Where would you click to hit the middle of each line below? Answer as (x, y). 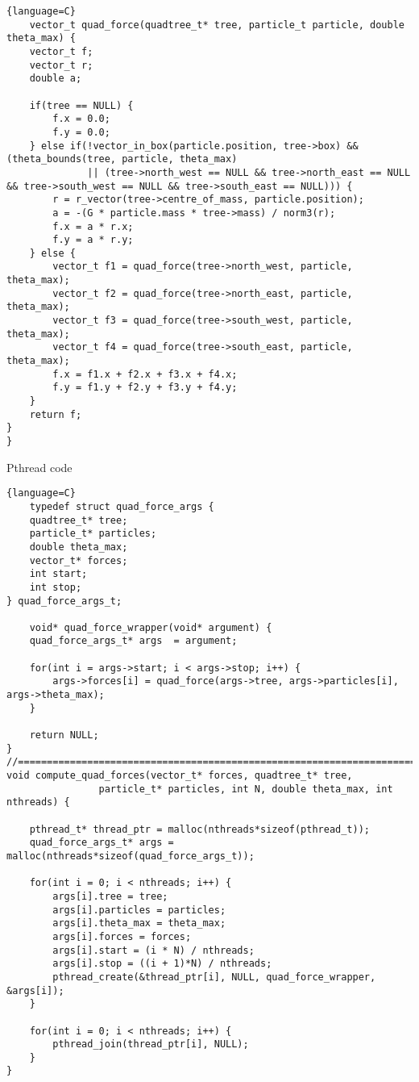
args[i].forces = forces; (122, 936)
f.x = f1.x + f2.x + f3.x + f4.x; (145, 374)
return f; (56, 414)
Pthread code (39, 467)
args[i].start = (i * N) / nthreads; (153, 950)
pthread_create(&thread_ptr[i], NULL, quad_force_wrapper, (214, 977)
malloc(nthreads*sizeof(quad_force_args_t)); (131, 856)
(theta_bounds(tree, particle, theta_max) (122, 159)
